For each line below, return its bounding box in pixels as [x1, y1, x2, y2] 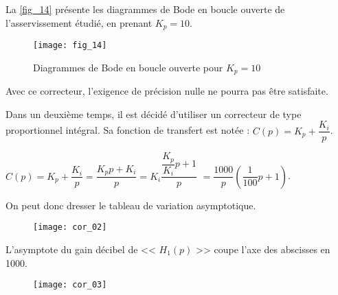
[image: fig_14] [33, 40, 107, 51]
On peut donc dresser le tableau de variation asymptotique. [5, 198, 256, 212]
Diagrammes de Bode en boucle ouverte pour [33, 60, 223, 74]
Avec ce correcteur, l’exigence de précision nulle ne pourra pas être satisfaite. [5, 84, 328, 98]
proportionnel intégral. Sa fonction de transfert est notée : [5, 123, 250, 137]
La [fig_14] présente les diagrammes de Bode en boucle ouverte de [5, 2, 285, 16]
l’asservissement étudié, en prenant [5, 15, 153, 29]
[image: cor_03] [33, 280, 107, 290]
